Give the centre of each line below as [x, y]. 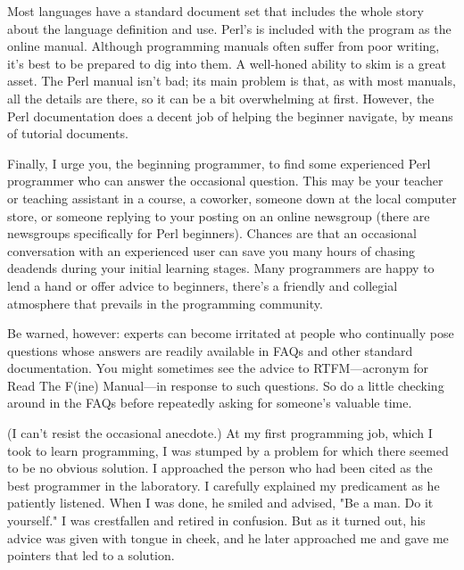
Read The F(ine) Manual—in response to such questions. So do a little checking [226, 385]
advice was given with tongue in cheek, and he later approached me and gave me [228, 537]
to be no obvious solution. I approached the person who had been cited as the [220, 468]
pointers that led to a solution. [91, 555]
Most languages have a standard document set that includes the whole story [215, 11]
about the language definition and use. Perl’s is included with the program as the [229, 28]
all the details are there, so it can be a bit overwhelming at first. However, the [221, 98]
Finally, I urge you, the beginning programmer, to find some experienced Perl [219, 163]
